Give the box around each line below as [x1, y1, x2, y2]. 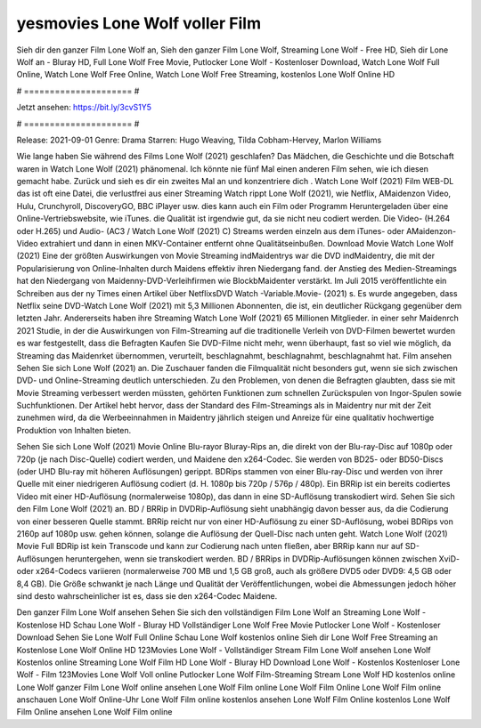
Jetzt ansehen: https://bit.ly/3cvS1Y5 [16, 102, 151, 113]
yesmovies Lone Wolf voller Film [16, 13, 262, 33]
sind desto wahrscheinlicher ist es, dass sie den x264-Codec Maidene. [16, 590, 278, 601]
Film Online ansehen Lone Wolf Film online [16, 707, 173, 717]
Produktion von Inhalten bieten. [16, 425, 132, 435]
